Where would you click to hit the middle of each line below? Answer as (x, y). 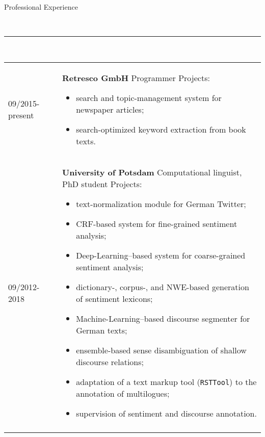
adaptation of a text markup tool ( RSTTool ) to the (166, 381)
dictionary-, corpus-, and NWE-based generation (163, 287)
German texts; (102, 330)
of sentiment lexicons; (114, 298)
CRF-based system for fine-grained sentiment (157, 223)
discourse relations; (110, 362)
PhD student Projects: (102, 184)
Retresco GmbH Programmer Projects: (136, 78)
